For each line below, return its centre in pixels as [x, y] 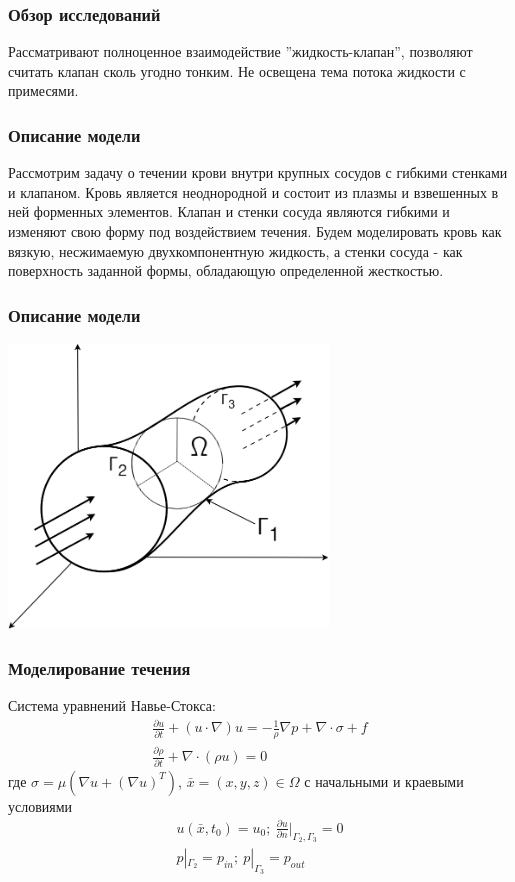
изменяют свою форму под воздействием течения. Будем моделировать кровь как [255, 231]
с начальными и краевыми [384, 780]
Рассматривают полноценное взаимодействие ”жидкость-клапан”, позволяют [240, 51]
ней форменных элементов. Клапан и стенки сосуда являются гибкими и [229, 211]
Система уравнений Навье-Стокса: [112, 705]
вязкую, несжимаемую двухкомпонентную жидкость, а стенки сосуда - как [235, 250]
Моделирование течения [99, 667]
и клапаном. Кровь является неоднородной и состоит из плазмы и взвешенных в [253, 191]
